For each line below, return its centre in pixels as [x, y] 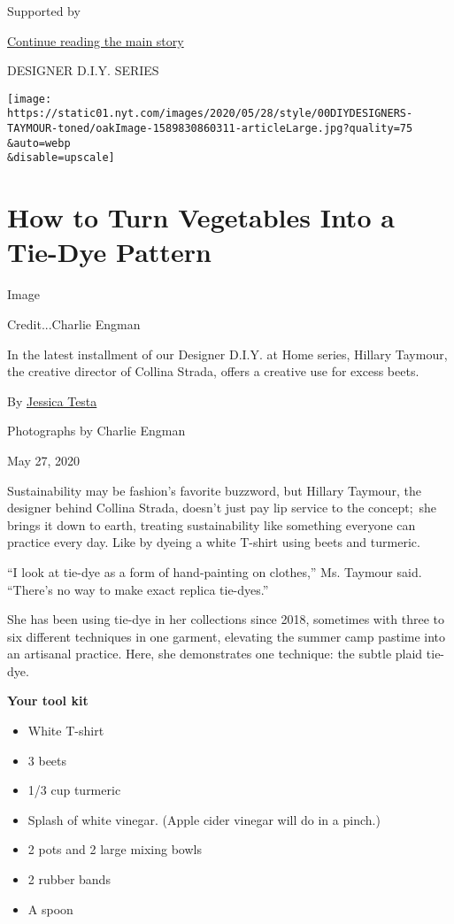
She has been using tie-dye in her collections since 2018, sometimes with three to [226, 619]
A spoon [50, 909]
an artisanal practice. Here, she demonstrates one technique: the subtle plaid [215, 654]
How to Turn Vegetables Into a [201, 217]
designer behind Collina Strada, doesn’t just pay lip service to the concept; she [222, 508]
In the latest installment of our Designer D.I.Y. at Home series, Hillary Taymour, [227, 354]
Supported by [44, 11]
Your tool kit [48, 701]
